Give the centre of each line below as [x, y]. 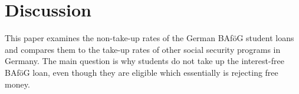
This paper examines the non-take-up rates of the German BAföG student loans [149, 38]
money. [17, 84]
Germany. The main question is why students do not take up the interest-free [144, 61]
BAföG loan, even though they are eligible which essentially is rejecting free [142, 72]
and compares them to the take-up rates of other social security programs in [143, 49]
